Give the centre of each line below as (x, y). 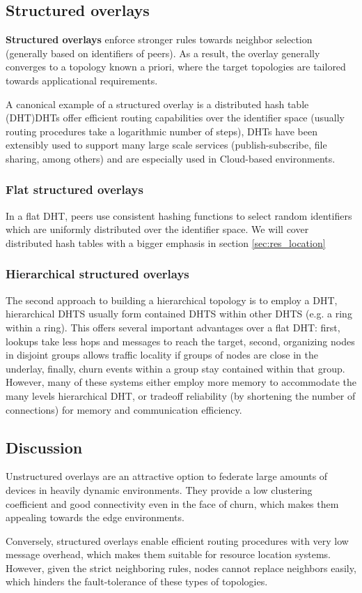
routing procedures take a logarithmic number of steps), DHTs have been (162, 131)
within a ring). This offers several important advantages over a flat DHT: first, (173, 327)
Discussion (44, 447)
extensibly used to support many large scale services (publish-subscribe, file (166, 145)
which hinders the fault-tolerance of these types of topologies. (137, 581)
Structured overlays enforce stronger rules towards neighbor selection (159, 39)
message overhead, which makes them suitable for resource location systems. (168, 554)
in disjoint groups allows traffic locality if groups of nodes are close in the (162, 355)
